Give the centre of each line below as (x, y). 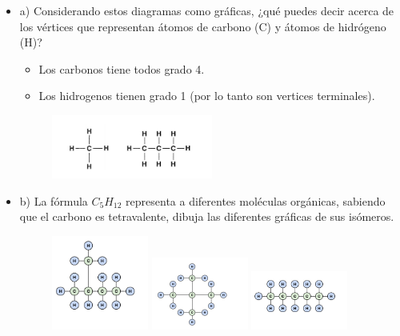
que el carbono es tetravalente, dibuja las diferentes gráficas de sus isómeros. (207, 216)
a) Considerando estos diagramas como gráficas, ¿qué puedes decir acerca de (207, 10)
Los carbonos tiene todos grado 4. (122, 68)
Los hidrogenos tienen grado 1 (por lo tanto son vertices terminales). (207, 96)
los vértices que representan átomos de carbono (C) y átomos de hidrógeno (203, 26)
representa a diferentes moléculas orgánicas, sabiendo (256, 200)
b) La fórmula (54, 200)
